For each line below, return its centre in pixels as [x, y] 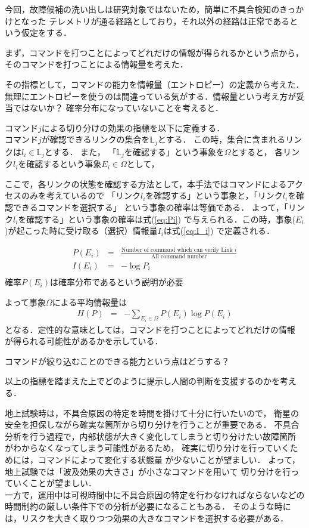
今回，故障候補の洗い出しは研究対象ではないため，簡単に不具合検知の [142, 9]
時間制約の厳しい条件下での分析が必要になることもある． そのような [140, 506]
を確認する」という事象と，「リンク [214, 195]
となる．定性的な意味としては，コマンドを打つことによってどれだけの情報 [150, 329]
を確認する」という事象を [174, 151]
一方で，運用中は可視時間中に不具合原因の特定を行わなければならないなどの [155, 494]
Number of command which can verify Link [177, 250]
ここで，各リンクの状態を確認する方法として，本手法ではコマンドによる [146, 183]
